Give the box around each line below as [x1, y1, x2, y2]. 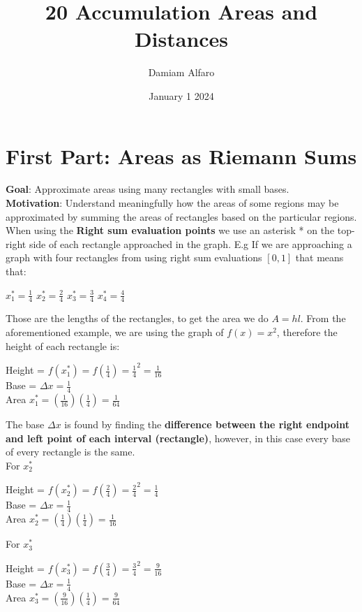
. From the [300, 311, 346, 326]
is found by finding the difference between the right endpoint [64, 417, 349, 432]
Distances [134, 24, 229, 53]
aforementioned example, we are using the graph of [6, 325, 224, 340]
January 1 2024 [149, 88, 214, 103]
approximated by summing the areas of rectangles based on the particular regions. [6, 209, 357, 224]
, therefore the [276, 325, 338, 340]
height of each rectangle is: [6, 338, 120, 353]
